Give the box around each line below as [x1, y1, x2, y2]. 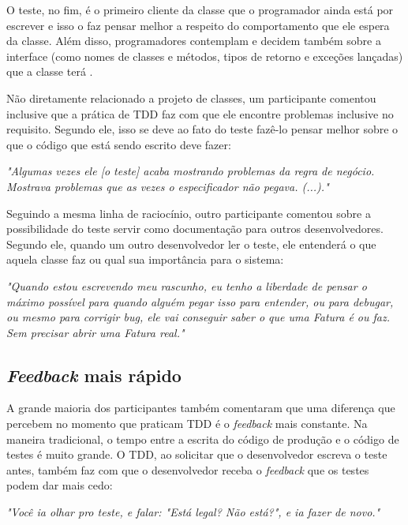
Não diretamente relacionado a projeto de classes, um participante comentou [6, 89, 376, 106]
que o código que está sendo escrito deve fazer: [6, 136, 231, 152]
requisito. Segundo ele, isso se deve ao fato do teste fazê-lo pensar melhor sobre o [6, 121, 399, 137]
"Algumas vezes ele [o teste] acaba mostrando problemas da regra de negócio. [6, 163, 375, 179]
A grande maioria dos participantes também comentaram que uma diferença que [6, 399, 395, 416]
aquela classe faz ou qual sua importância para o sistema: [6, 251, 284, 268]
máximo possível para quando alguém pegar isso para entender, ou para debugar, [6, 293, 394, 309]
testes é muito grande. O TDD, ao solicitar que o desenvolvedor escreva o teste [6, 446, 387, 463]
